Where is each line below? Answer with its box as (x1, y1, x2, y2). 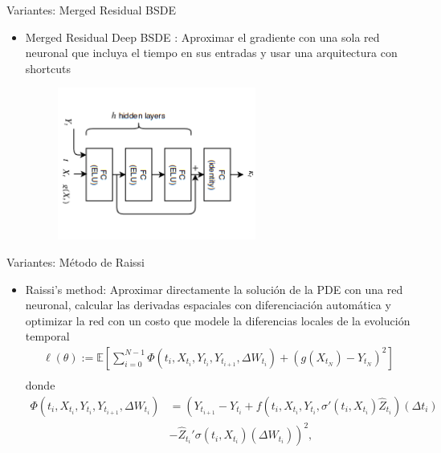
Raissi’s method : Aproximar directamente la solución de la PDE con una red (25, 280, 403, 297)
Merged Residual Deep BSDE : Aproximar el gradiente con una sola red (25, 28, 380, 45)
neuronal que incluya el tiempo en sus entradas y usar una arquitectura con (25, 44, 398, 61)
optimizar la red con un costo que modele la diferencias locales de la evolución (25, 312, 410, 329)
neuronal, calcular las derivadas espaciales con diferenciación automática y (25, 296, 391, 313)
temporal (25, 328, 70, 345)
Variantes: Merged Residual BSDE (6, 2, 177, 18)
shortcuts (25, 59, 71, 76)
